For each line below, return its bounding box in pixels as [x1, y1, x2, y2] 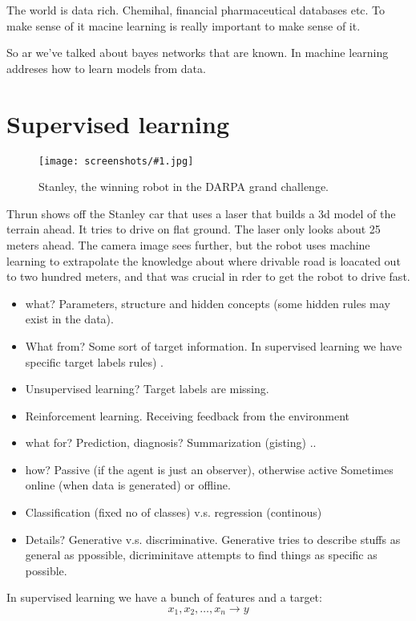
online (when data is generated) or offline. [25, 477, 231, 493]
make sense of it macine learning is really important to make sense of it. [6, 17, 361, 34]
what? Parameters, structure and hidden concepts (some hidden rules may [25, 294, 390, 311]
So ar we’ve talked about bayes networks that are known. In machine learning [6, 44, 389, 61]
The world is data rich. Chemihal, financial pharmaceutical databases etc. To [6, 2, 386, 18]
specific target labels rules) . [25, 353, 164, 370]
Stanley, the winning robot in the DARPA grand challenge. [38, 178, 329, 195]
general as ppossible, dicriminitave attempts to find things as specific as [25, 546, 378, 563]
